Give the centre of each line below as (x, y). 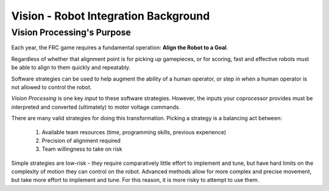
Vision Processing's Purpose (71, 32)
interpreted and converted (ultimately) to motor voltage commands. (96, 107)
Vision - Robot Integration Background (111, 16)
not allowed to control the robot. (51, 87)
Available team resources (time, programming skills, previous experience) (134, 132)
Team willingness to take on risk (82, 149)
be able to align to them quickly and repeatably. (71, 68)
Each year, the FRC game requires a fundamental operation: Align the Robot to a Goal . (120, 48)
